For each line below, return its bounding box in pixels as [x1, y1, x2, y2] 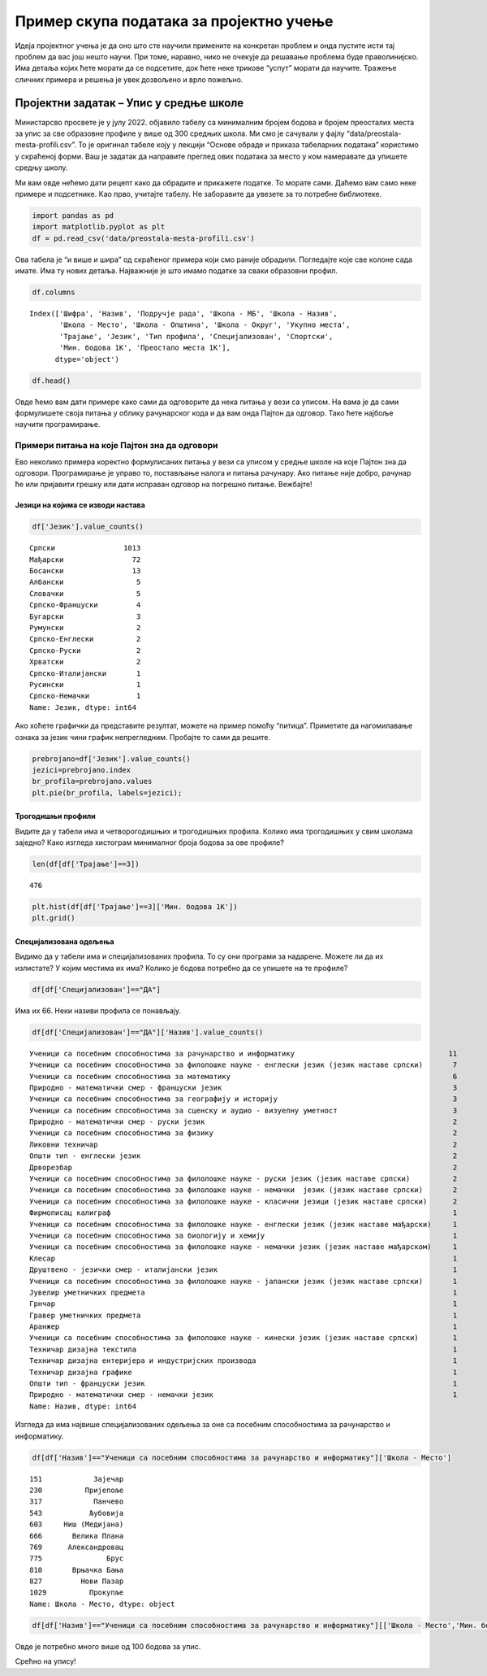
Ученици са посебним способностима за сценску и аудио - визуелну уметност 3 [29, 1106, 458, 1115]
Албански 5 [29, 577, 141, 587]
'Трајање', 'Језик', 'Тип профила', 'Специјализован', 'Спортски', [59, 332, 334, 341]
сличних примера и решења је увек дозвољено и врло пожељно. [15, 74, 243, 85]
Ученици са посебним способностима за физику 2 [29, 1129, 458, 1138]
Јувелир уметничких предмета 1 [29, 1287, 458, 1297]
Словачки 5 [29, 589, 141, 598]
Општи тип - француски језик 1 [29, 1379, 458, 1388]
